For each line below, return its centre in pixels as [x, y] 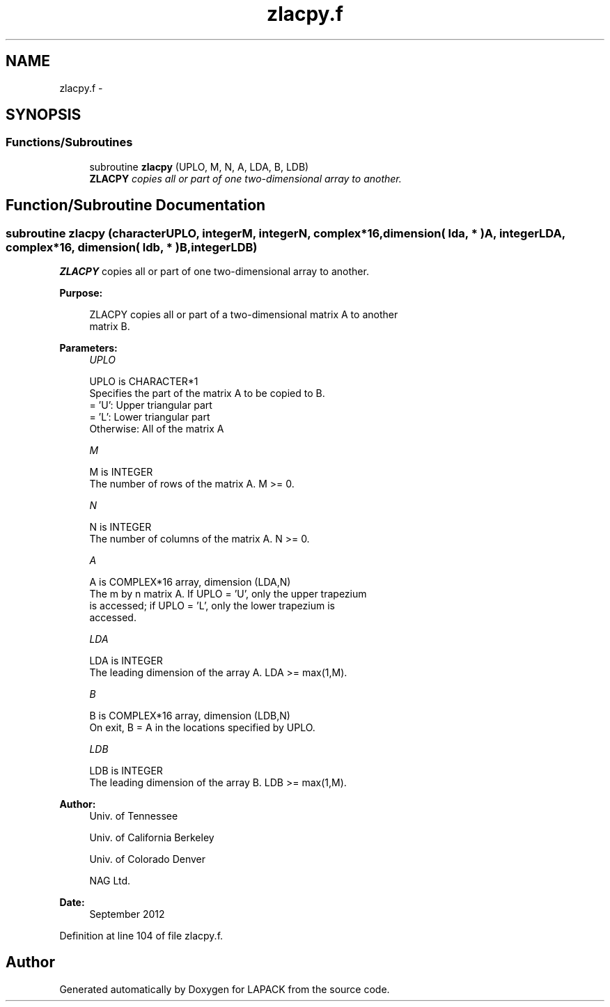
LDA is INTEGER [126, 661]
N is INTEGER [120, 527]
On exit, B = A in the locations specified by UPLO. [202, 728]
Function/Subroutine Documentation [136, 205]
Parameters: [88, 348]
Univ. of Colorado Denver [148, 859]
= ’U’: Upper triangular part [151, 405]
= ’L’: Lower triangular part [150, 417]
